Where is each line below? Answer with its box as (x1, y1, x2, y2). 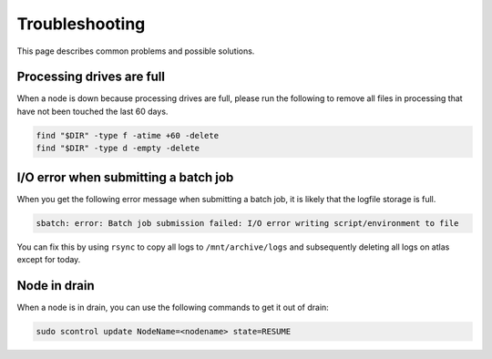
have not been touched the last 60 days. (16, 106, 169, 117)
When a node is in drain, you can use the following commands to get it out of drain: (16, 302, 330, 313)
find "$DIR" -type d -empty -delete (36, 143, 200, 154)
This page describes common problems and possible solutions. (16, 46, 255, 56)
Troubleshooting (16, 14, 146, 34)
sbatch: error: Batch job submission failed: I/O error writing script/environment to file (36, 218, 459, 228)
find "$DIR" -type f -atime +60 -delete (36, 130, 219, 140)
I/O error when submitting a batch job (16, 169, 234, 185)
